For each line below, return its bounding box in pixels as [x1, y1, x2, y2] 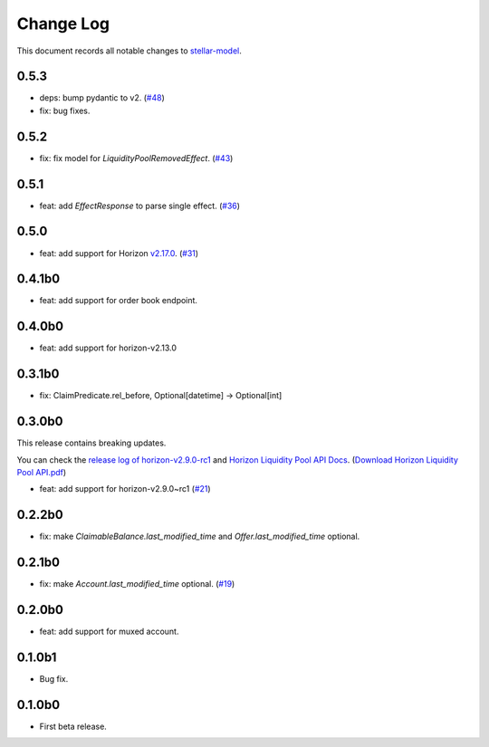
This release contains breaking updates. [16, 437, 167, 448]
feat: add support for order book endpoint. [39, 295, 198, 306]
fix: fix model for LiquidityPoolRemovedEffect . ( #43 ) [39, 152, 234, 163]
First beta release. [39, 721, 108, 732]
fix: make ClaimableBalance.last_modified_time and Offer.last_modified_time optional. [39, 531, 360, 542]
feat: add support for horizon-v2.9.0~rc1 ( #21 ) [39, 484, 212, 494]
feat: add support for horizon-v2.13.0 [39, 342, 177, 353]
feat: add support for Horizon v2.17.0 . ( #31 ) [39, 247, 199, 258]
